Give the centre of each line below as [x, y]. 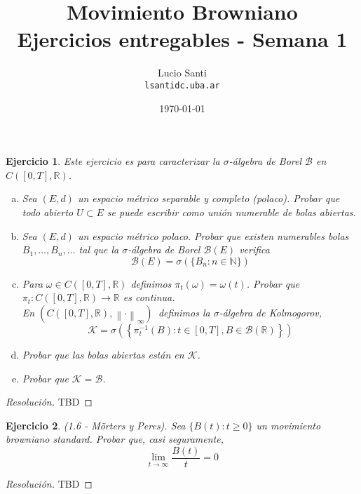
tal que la [99, 249]
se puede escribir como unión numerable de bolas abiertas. [231, 212]
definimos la [184, 312]
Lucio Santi [182, 73]
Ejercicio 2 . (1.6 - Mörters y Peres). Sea [96, 425]
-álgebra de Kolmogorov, [271, 312]
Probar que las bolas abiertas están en [103, 354]
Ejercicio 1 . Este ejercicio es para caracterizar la [113, 161]
